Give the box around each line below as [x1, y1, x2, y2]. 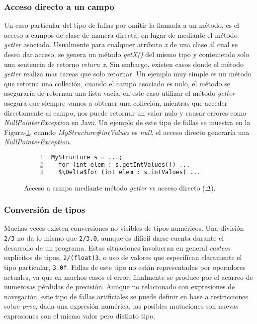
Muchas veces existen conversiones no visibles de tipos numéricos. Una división [4, 223, 244, 233]
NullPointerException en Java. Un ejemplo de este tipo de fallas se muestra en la [4, 117, 251, 128]
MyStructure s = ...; [51, 153, 123, 161]
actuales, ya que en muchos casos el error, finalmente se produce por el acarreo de [4, 271, 253, 282]
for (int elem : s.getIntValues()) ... [58, 161, 190, 168]
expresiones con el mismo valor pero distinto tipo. [4, 310, 156, 321]
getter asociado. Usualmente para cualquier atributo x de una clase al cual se [4, 39, 238, 50]
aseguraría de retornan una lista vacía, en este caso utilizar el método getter [4, 88, 235, 98]
